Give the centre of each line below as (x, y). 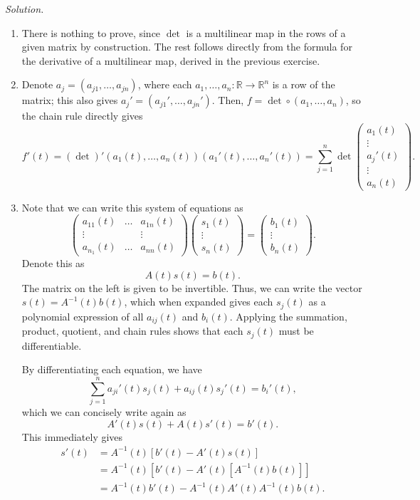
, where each (165, 84)
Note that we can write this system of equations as (132, 207)
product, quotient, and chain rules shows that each (132, 331)
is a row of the (304, 84)
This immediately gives (72, 436)
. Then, (228, 100)
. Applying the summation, (288, 316)
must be (296, 331)
